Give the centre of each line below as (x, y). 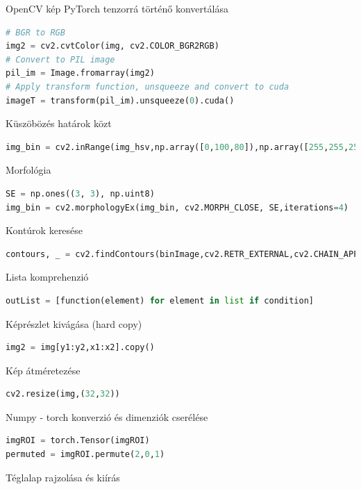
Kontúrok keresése (44, 230)
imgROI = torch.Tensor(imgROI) (78, 441)
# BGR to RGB (35, 32)
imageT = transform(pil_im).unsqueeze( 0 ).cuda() (120, 100)
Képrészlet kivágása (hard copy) (74, 323)
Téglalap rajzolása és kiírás (63, 477)
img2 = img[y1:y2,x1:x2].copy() (80, 348)
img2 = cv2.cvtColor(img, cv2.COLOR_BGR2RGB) (112, 46)
